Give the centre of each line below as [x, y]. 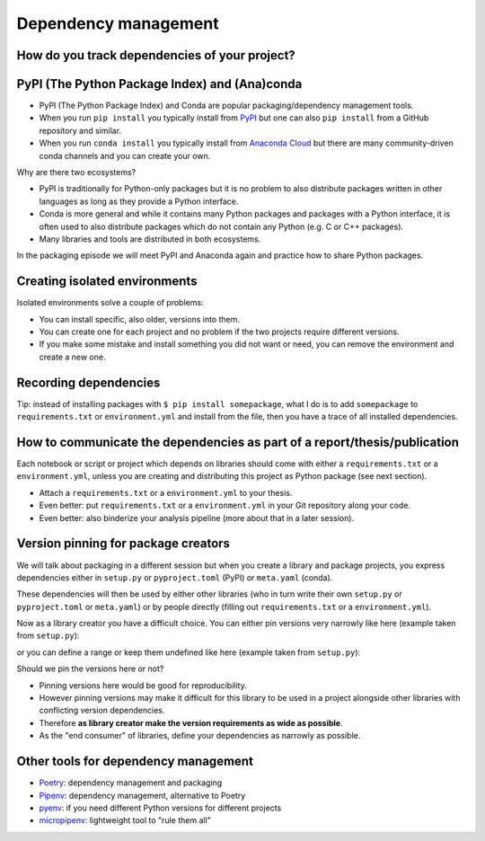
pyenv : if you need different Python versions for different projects [160, 808]
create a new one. [72, 357]
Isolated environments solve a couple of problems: [110, 303]
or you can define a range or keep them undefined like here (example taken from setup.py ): [189, 652]
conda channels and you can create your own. [125, 155]
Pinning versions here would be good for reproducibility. [143, 685]
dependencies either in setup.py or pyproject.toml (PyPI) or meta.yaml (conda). [175, 577]
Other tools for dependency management [135, 761]
